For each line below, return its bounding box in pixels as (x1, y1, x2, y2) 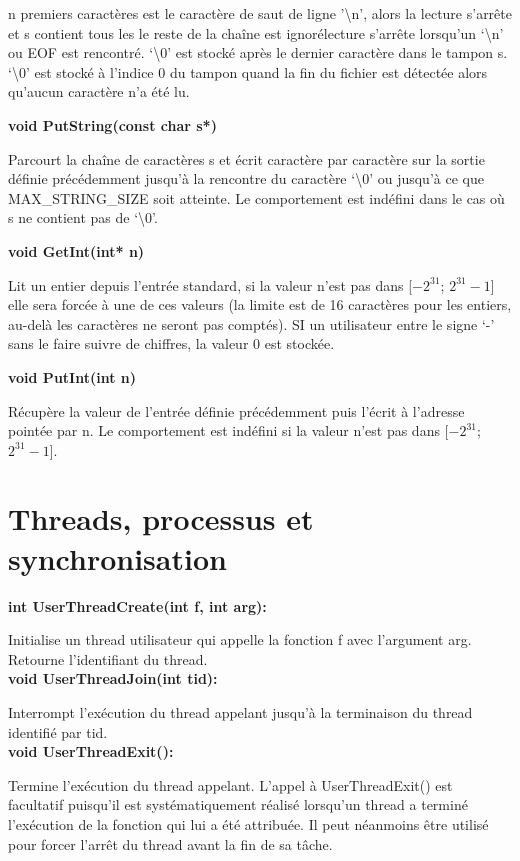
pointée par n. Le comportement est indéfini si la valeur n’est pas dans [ (8, 420, 449, 441)
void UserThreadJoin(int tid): (8, 668, 218, 689)
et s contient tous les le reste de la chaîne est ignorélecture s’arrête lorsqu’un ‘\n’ (8, 22, 504, 43)
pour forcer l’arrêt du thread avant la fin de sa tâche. (8, 833, 333, 854)
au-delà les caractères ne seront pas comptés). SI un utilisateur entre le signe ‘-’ (8, 313, 495, 334)
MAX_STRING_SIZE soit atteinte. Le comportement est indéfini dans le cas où (8, 187, 505, 208)
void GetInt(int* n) (8, 240, 145, 261)
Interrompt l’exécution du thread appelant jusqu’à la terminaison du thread (8, 701, 473, 722)
